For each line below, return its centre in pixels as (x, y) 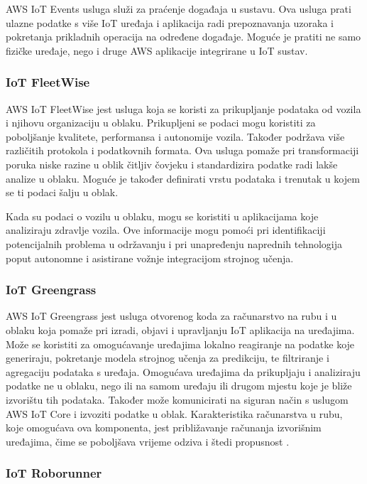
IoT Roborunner (54, 473)
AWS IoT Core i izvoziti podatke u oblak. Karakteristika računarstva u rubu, (174, 413)
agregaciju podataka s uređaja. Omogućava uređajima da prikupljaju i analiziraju (183, 371)
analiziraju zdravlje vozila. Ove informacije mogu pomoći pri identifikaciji (166, 230)
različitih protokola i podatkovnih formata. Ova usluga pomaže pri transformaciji (182, 150)
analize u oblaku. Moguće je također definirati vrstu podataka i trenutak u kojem (183, 178)
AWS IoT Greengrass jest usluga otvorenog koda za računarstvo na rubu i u (171, 316)
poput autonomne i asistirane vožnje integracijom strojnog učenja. (150, 258)
